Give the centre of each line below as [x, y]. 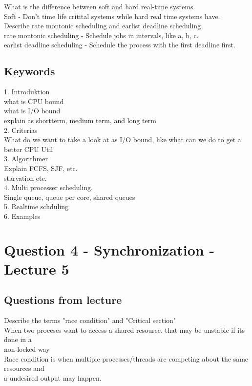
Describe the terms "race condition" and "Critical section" [90, 320]
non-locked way [27, 349]
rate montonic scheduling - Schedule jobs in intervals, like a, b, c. [101, 35]
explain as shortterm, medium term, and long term [80, 120]
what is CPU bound [34, 101]
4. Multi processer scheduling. [48, 187]
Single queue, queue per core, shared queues [70, 197]
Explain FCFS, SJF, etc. [41, 168]
